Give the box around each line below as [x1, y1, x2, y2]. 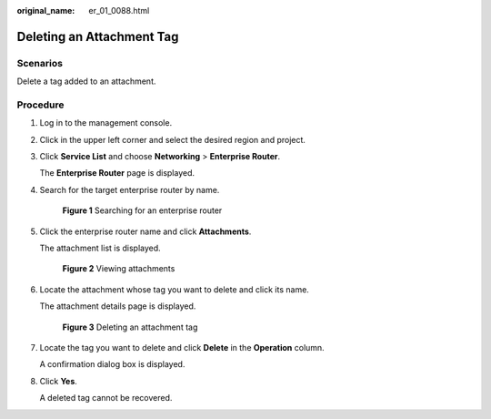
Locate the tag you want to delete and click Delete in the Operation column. [39, 342, 325, 353]
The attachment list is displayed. [39, 242, 161, 254]
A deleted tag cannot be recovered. [39, 393, 173, 404]
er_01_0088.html [88, 5, 150, 15]
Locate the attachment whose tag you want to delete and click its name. [39, 283, 309, 295]
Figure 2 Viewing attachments [62, 263, 175, 274]
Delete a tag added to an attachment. [16, 76, 156, 87]
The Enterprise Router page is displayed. [39, 168, 195, 179]
